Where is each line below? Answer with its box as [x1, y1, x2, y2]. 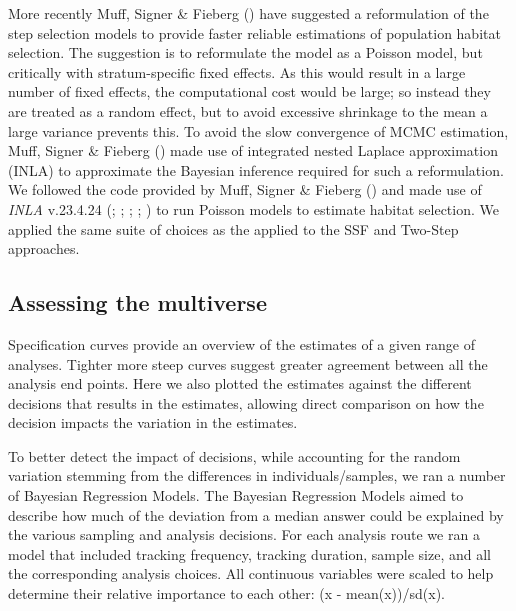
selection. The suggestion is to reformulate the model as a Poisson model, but [8, 42, 483, 63]
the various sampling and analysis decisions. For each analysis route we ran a [8, 524, 480, 545]
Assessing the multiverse [8, 287, 267, 318]
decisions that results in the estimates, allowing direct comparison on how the [8, 392, 484, 413]
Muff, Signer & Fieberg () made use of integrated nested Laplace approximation [8, 140, 498, 161]
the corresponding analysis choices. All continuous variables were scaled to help [8, 563, 494, 584]
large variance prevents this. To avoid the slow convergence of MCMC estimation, [8, 120, 509, 141]
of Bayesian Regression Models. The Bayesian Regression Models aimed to [8, 485, 464, 506]
